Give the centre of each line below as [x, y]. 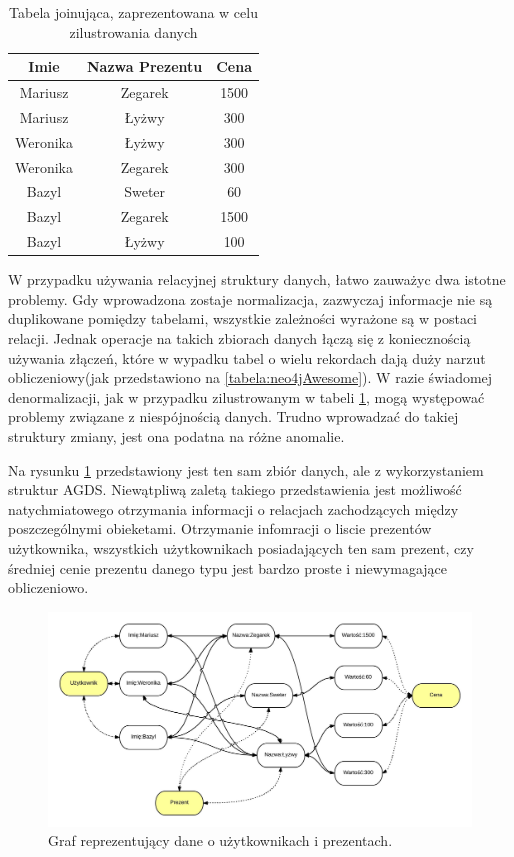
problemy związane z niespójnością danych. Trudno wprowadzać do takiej [233, 416]
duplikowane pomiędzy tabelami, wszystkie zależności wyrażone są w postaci [242, 318]
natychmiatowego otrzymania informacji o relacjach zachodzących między [233, 508]
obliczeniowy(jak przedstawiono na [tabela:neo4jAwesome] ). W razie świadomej [250, 377]
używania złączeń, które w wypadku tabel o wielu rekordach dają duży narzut [247, 357]
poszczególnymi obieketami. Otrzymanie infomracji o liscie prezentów [220, 528]
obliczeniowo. [48, 587]
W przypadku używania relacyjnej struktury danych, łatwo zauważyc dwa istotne [257, 279]
